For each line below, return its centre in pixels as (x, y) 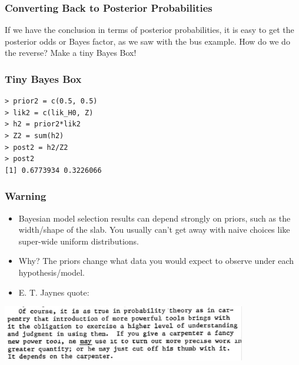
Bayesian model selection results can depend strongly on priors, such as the (155, 218)
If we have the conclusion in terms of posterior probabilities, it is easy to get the (149, 30)
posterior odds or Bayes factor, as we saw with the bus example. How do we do (147, 41)
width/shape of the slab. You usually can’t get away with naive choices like (154, 230)
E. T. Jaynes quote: (54, 292)
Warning (26, 196)
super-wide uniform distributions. (79, 241)
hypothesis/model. (52, 272)
